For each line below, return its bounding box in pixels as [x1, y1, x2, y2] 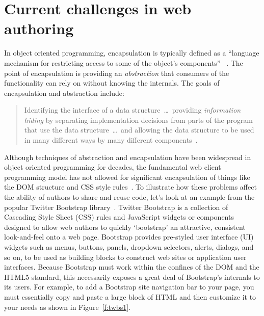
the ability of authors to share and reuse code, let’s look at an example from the [4, 192, 255, 202]
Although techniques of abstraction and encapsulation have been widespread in [4, 151, 251, 162]
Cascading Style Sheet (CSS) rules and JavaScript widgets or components [4, 212, 234, 222]
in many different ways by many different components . [24, 135, 198, 145]
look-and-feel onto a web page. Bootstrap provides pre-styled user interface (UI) [4, 231, 254, 242]
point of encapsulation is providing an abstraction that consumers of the [4, 67, 229, 78]
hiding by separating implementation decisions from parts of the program [24, 114, 253, 125]
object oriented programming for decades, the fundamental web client [4, 162, 221, 172]
